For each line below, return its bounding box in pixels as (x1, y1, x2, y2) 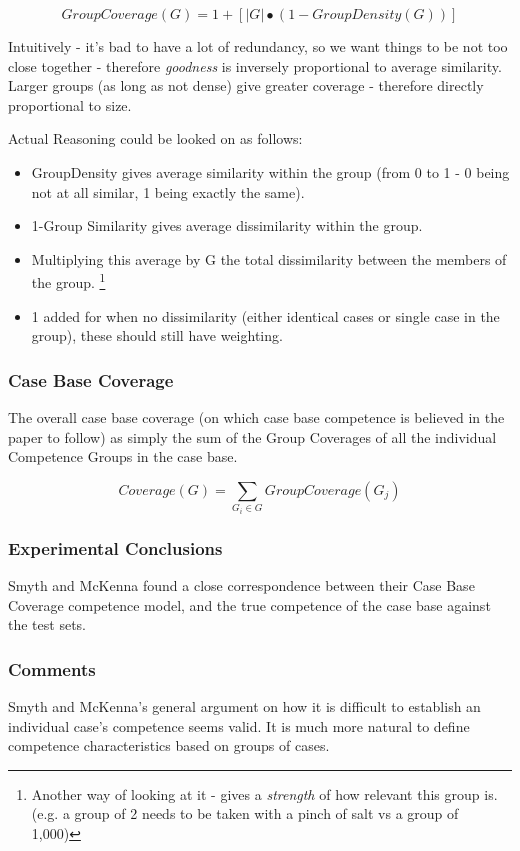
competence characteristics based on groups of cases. (8, 735, 330, 756)
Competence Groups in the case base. (8, 446, 238, 467)
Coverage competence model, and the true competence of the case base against (8, 594, 491, 615)
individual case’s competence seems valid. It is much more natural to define (8, 715, 470, 736)
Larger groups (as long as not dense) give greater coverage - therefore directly (8, 75, 484, 96)
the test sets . (8, 614, 86, 635)
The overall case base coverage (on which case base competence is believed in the (8, 407, 505, 427)
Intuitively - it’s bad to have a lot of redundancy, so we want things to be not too (8, 36, 508, 56)
